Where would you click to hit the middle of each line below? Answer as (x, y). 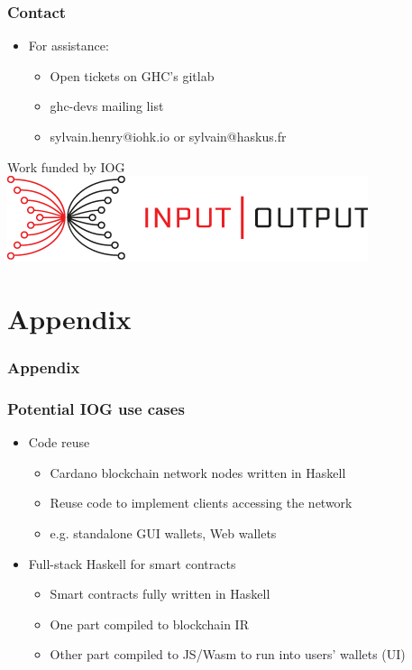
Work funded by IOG (66, 166)
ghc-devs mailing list (107, 106)
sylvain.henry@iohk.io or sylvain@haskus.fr (168, 136)
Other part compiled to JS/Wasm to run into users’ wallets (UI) (228, 654)
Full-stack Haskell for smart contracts (132, 563)
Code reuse (59, 442)
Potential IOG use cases (96, 408)
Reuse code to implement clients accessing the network (201, 503)
